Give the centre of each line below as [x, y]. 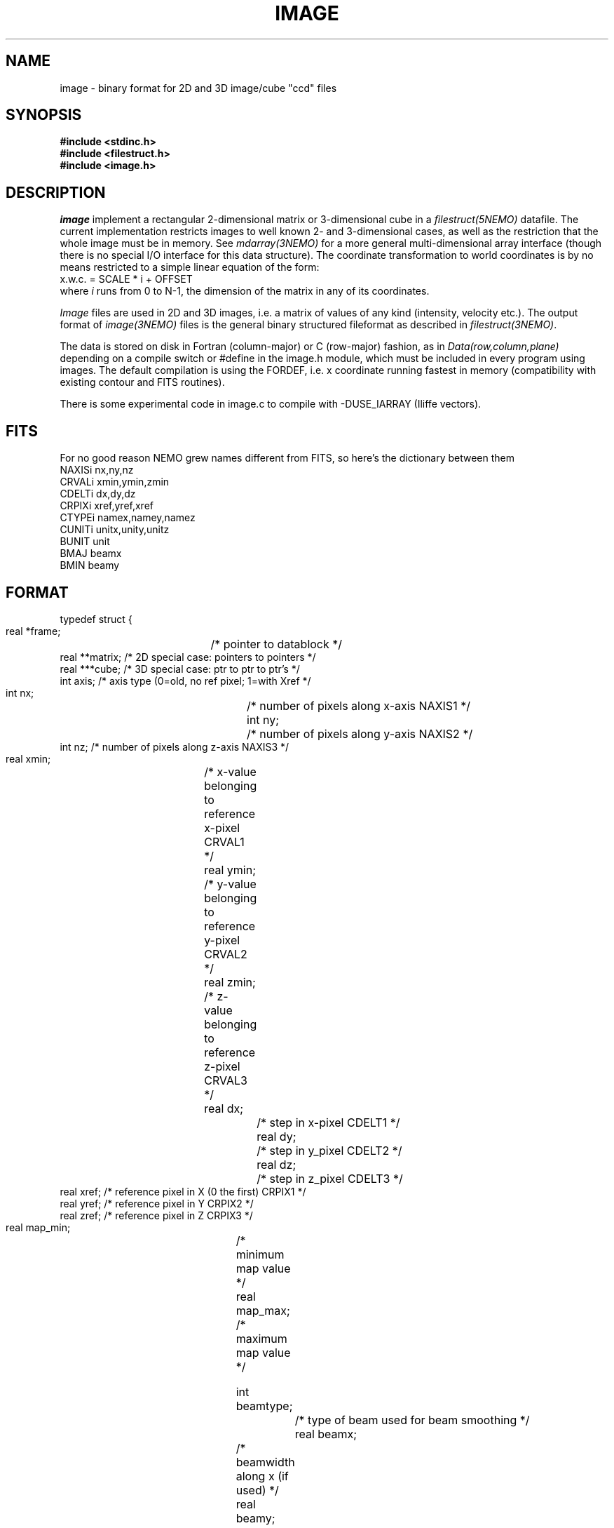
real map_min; [38, 1227]
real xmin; [28, 758]
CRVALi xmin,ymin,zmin [115, 482]
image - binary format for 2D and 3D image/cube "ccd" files [198, 88]
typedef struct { [96, 619]
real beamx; [326, 1434]
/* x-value [230, 771]
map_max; [263, 1310]
